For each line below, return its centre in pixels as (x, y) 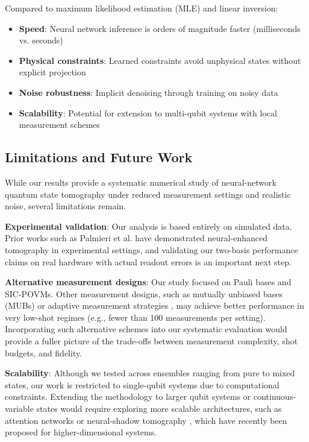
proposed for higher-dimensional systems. (81, 432)
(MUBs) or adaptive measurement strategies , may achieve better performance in (154, 305)
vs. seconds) (41, 40)
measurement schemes (59, 125)
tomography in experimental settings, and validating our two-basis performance (151, 249)
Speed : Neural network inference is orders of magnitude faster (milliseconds (160, 28)
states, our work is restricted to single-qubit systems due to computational (142, 384)
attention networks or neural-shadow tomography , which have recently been (146, 420)
